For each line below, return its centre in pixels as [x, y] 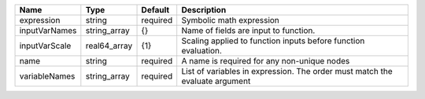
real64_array [109, 46]
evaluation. [201, 51]
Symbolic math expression [230, 20]
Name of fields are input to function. [248, 30]
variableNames [47, 76]
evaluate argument [216, 81]
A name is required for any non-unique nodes [266, 61]
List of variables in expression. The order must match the [287, 71]
